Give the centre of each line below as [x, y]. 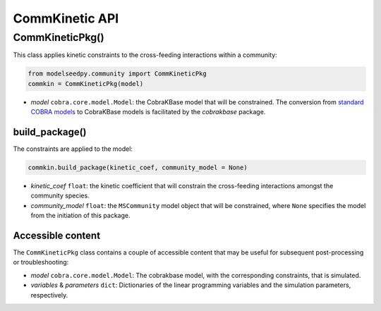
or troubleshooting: [41, 262]
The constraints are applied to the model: [73, 149]
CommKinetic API [66, 18]
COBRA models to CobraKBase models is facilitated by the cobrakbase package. [148, 112]
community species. [60, 196]
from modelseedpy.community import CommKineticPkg [117, 74]
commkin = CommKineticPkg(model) [86, 84]
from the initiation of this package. [80, 216]
